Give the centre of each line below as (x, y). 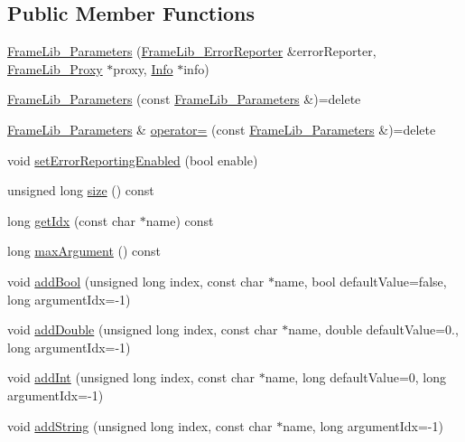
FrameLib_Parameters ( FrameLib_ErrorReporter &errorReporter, (192, 51)
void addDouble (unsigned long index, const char (143, 329)
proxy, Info (143, 68)
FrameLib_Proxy (55, 68)
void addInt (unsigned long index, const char (131, 377)
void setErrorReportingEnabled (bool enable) (133, 160)
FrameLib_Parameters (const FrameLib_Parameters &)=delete (184, 99)
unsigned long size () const (81, 190)
